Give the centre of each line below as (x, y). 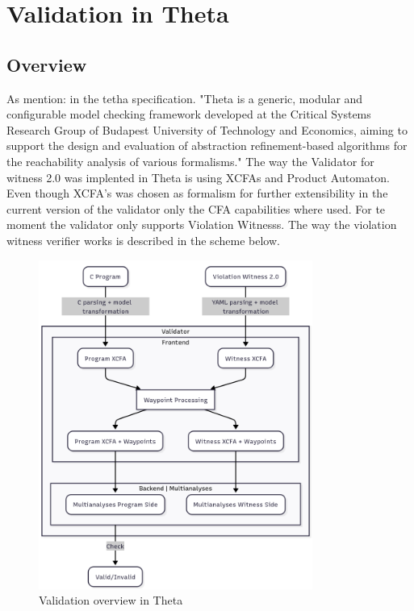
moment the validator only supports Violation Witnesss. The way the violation (202, 224)
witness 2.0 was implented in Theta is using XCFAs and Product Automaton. (198, 177)
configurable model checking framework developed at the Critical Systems (189, 114)
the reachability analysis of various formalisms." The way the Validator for (190, 161)
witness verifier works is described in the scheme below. (143, 240)
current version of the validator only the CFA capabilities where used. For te (196, 208)
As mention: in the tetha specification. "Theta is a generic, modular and (185, 98)
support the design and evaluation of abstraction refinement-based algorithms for (207, 145)
